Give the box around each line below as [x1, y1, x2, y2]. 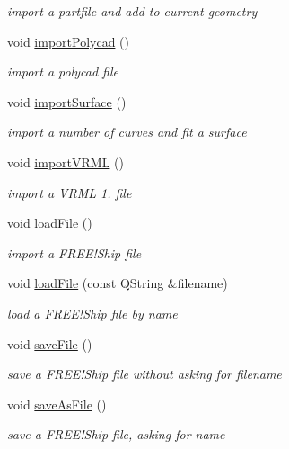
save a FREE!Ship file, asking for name [7, 425, 225, 444]
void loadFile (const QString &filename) [7, 274, 228, 292]
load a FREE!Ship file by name [7, 303, 178, 322]
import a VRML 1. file [7, 183, 132, 202]
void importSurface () [7, 92, 127, 111]
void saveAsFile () [7, 394, 107, 413]
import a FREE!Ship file [7, 243, 142, 262]
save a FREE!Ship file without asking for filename [7, 364, 282, 383]
